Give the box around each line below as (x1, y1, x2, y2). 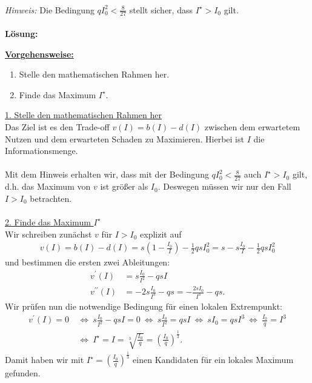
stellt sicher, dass (129, 3, 193, 16)
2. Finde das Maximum (5, 215, 91, 228)
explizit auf (140, 227, 182, 240)
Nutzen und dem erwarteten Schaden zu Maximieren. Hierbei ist (5, 132, 244, 145)
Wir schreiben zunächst (5, 227, 92, 240)
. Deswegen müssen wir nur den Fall (158, 180, 291, 193)
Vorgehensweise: (5, 47, 74, 60)
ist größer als (100, 180, 148, 193)
